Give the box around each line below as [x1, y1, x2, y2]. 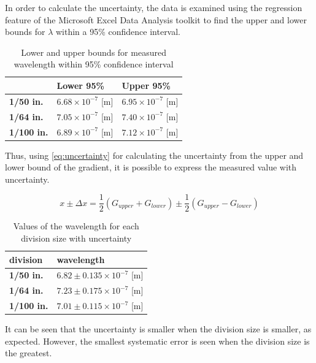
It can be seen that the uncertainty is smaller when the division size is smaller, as [5, 323, 312, 335]
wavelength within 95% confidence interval [13, 58, 174, 71]
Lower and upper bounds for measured [21, 45, 166, 58]
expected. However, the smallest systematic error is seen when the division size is [5, 334, 310, 347]
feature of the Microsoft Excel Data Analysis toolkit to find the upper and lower [5, 13, 307, 26]
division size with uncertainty [21, 232, 132, 245]
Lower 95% [56, 78, 104, 91]
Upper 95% [121, 78, 171, 91]
